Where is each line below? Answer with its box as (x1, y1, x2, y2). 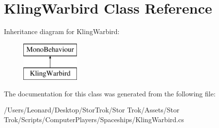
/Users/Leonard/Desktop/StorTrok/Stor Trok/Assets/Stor (4, 105, 180, 115)
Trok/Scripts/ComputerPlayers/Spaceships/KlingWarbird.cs (4, 114, 184, 125)
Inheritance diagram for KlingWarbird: (4, 26, 120, 37)
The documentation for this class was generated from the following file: (4, 88, 216, 98)
